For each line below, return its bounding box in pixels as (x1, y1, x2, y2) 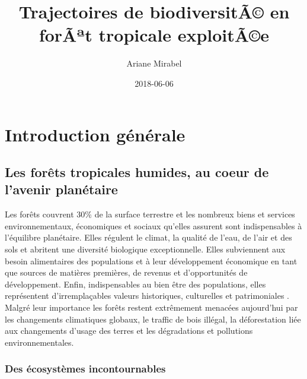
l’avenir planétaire (5, 180, 118, 198)
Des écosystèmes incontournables (5, 361, 166, 376)
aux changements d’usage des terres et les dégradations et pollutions (5, 324, 253, 337)
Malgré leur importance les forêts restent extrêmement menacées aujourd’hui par (5, 301, 298, 314)
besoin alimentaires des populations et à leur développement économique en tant (5, 254, 298, 267)
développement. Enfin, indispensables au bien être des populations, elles (5, 277, 266, 290)
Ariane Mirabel (126, 57, 182, 70)
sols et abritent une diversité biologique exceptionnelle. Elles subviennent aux (5, 243, 286, 255)
